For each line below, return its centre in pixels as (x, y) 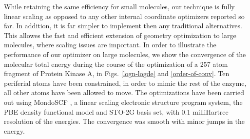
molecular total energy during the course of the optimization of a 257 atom (116, 64)
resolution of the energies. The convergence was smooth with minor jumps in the (125, 121)
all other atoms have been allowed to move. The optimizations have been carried (124, 92)
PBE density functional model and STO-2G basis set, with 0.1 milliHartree (116, 111)
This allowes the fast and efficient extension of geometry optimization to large (120, 35)
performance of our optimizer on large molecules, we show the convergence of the (125, 54)
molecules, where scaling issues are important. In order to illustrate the (110, 45)
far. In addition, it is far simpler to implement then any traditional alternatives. (123, 26)
